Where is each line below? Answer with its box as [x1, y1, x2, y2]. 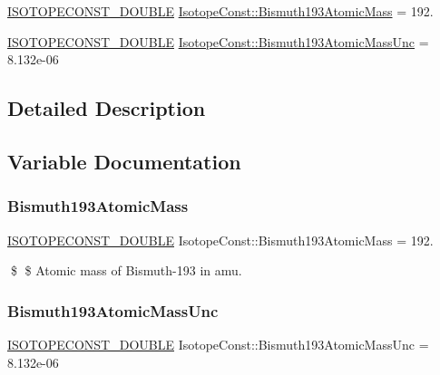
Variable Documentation [7, 147, 241, 175]
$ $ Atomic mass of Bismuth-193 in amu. [10, 261, 242, 280]
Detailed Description [7, 94, 206, 122]
